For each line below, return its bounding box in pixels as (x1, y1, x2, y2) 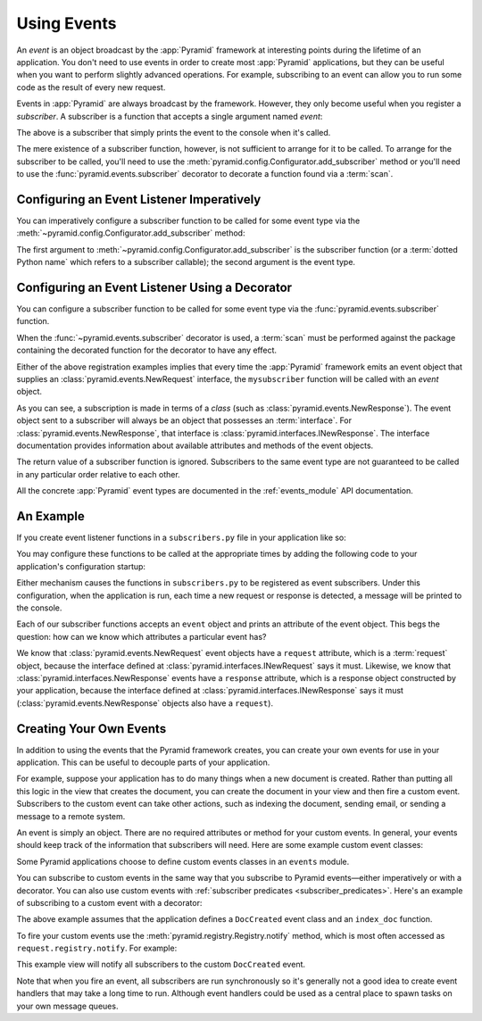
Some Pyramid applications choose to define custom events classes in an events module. (16, 856, 350, 867)
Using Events (16, 13, 117, 33)
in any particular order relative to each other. (16, 469, 180, 479)
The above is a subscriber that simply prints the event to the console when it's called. (16, 127, 331, 137)
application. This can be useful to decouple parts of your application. (16, 757, 270, 768)
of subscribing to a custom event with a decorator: (16, 897, 203, 908)
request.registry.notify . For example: (16, 942, 178, 954)
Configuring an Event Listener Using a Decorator (16, 279, 293, 295)
